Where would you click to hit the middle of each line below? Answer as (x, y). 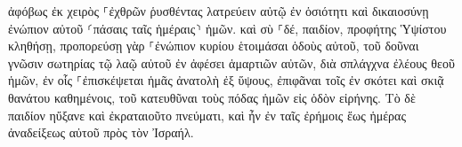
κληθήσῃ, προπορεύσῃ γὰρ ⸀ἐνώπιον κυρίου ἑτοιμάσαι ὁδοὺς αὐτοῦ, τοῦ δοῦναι (214, 46)
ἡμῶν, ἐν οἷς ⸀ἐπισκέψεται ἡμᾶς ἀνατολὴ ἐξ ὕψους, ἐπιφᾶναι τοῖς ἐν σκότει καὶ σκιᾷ (226, 80)
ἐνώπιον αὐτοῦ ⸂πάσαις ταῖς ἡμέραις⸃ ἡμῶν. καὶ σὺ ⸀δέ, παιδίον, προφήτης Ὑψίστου (227, 28)
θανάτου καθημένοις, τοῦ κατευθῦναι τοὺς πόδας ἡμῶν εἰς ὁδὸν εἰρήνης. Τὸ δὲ (212, 97)
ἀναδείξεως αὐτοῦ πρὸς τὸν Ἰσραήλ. (101, 132)
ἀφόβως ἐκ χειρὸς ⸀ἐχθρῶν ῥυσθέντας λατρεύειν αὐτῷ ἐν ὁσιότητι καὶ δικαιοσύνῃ (219, 11)
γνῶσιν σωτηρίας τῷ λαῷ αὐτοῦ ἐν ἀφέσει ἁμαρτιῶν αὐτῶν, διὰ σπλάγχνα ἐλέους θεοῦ (231, 62)
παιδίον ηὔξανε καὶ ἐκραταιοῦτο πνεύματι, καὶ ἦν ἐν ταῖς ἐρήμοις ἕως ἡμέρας (207, 115)
